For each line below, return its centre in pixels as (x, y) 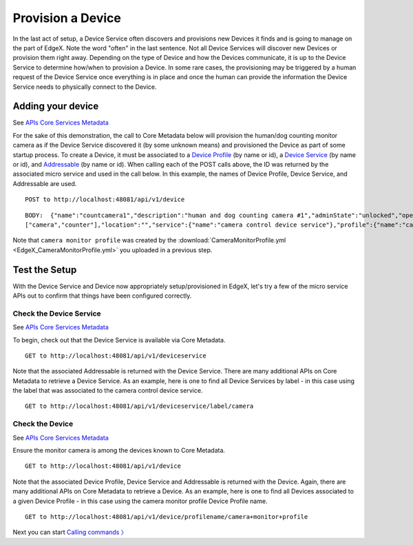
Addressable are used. (45, 183)
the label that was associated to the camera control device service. (108, 391)
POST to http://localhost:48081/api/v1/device (105, 199)
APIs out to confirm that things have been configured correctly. (102, 296)
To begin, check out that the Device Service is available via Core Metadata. (119, 340)
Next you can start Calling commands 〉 (70, 532)
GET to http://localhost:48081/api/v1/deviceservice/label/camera (139, 406)
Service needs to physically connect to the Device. (85, 87)
